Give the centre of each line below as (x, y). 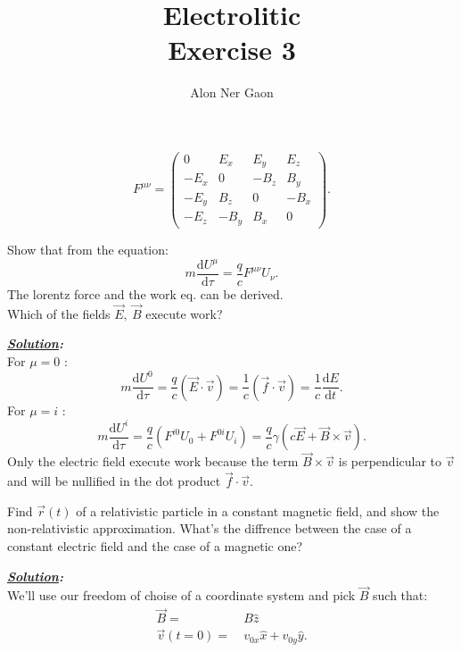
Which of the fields (59, 313)
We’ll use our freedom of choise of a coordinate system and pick (181, 595)
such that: (400, 595)
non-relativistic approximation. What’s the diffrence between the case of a (210, 528)
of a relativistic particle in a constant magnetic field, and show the (258, 510)
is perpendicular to (390, 461)
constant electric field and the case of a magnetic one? (155, 546)
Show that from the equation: (88, 249)
